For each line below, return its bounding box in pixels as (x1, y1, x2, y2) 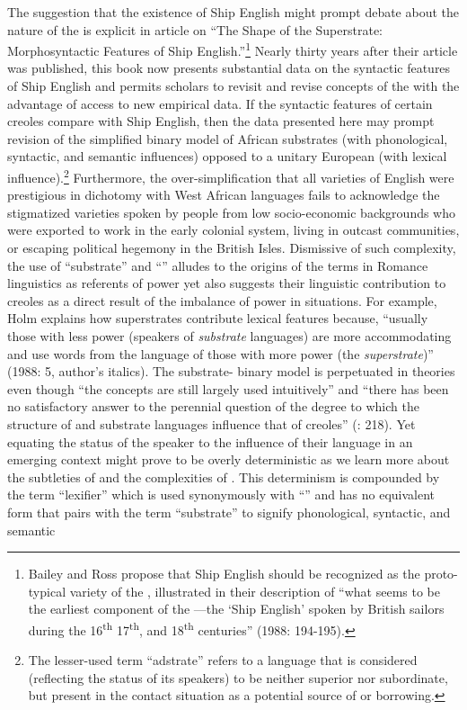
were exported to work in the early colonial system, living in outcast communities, (7, 220, 460, 239)
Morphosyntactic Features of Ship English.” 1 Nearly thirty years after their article (7, 39, 458, 59)
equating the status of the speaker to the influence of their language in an (7, 432, 413, 451)
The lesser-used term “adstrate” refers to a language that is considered (28, 651, 418, 670)
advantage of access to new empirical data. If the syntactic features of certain (7, 94, 433, 112)
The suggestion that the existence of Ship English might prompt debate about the (7, 3, 460, 21)
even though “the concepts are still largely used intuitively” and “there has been (7, 379, 449, 398)
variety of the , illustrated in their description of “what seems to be (69, 581, 440, 600)
